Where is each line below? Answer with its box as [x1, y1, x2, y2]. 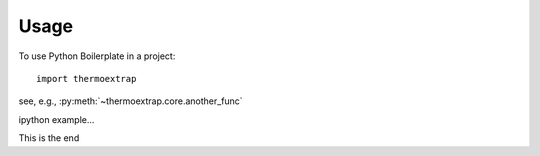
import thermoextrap [36, 73, 137, 84]
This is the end [18, 132, 80, 144]
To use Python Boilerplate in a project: [18, 50, 176, 62]
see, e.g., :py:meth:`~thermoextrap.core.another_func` [18, 95, 244, 107]
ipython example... [18, 113, 95, 125]
